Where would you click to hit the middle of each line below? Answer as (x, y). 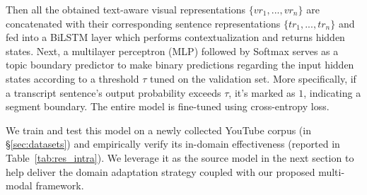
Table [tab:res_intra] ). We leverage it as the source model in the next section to (180, 157)
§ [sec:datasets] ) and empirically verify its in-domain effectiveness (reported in (173, 144)
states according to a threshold (72, 78)
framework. (60, 185)
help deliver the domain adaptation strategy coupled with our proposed (161, 171)
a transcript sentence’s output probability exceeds (113, 92)
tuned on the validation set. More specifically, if (253, 78)
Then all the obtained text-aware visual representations (126, 9)
